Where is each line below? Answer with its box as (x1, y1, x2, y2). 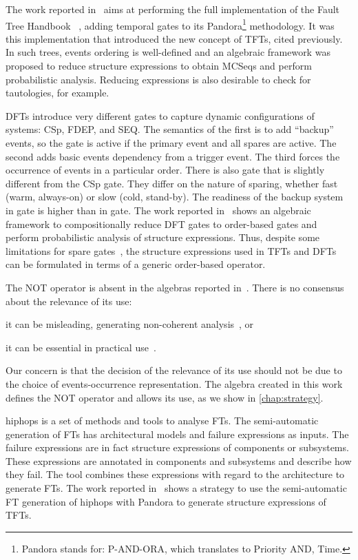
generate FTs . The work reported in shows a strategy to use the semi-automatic (6, 481, 347, 495)
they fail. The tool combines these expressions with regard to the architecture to (6, 467, 345, 481)
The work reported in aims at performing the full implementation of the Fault (6, 2, 340, 16)
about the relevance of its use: (6, 293, 132, 308)
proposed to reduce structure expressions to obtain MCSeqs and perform (6, 59, 312, 73)
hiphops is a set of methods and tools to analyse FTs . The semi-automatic (6, 413, 319, 428)
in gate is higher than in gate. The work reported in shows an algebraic (6, 203, 311, 217)
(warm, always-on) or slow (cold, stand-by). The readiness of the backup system (6, 189, 344, 204)
